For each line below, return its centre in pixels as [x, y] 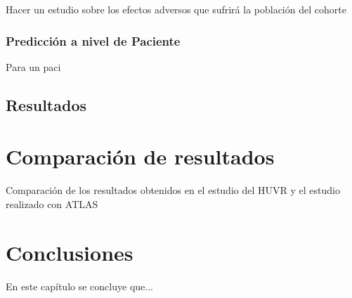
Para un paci [33, 66]
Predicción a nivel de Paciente [93, 40]
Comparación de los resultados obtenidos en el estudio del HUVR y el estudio [173, 190]
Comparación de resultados [140, 156]
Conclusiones [70, 252]
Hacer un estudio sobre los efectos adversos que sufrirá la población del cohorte [176, 9]
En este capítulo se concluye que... [79, 286]
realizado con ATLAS [52, 203]
